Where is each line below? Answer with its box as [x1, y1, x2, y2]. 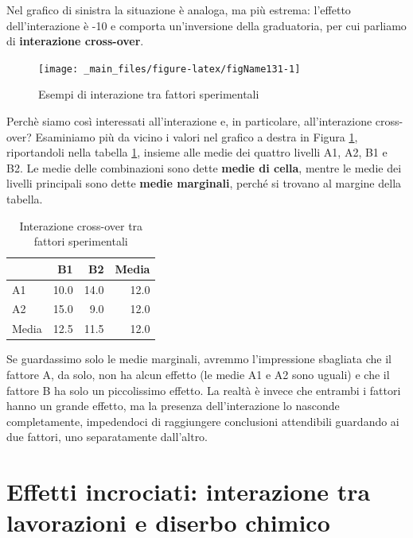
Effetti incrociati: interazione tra [6, 475, 371, 508]
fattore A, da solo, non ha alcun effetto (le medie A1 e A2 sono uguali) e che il [6, 366, 390, 382]
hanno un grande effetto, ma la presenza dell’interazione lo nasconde [6, 397, 340, 414]
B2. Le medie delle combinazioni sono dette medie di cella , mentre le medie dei [6, 159, 402, 176]
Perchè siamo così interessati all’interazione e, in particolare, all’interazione [6, 113, 372, 130]
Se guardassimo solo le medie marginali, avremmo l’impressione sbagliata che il [6, 350, 392, 367]
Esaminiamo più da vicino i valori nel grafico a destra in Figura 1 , [35, 128, 358, 145]
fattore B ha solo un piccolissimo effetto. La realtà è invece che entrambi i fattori [6, 381, 401, 398]
